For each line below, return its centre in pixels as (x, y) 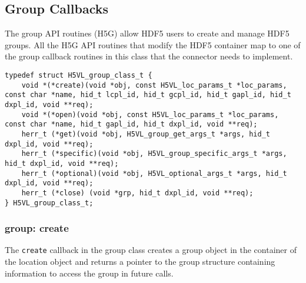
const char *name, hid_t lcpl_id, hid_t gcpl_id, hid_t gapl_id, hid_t (148, 95)
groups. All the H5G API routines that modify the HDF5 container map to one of (153, 44)
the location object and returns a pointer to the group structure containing (140, 262)
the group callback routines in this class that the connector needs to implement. (149, 56)
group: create (37, 228)
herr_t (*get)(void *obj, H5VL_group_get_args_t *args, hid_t (146, 134)
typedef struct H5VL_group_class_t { (79, 75)
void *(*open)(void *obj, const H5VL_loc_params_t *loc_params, (150, 114)
